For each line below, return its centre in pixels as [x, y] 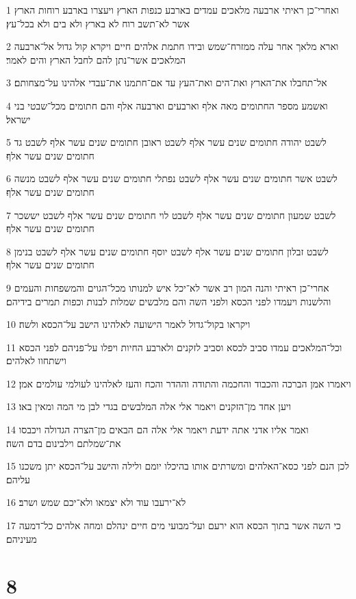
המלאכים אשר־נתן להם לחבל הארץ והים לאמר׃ [96, 59]
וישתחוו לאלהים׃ [36, 360]
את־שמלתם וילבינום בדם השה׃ [64, 443]
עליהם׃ [18, 479]
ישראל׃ [18, 119]
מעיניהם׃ [22, 538]
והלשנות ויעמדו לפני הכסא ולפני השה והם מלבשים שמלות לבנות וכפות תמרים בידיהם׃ [169, 301]
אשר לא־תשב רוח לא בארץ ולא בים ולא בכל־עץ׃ [98, 23]
